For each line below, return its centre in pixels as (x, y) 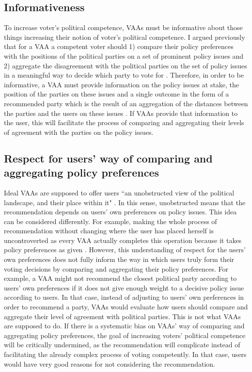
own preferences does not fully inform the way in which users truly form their (119, 259)
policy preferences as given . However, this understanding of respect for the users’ (125, 250)
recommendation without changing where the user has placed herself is (109, 231)
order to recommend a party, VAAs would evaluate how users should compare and (126, 307)
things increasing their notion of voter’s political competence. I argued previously (125, 37)
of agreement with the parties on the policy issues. (79, 132)
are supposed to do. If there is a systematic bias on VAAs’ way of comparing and (124, 326)
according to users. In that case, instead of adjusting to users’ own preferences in (124, 297)
